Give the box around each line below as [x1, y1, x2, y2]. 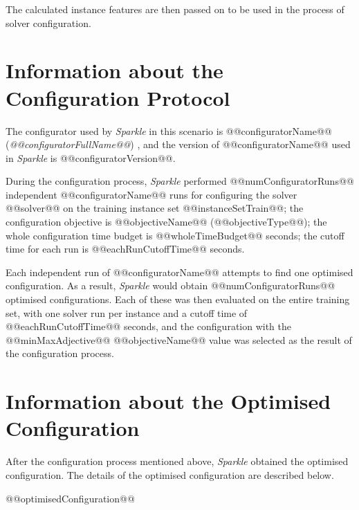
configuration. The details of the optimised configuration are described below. [6, 467, 334, 482]
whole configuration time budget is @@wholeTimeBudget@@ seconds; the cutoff [6, 228, 344, 242]
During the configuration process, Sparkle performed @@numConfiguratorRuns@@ [6, 174, 354, 188]
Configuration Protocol [6, 83, 230, 111]
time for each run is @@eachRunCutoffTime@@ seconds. [6, 242, 245, 256]
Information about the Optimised [6, 387, 331, 415]
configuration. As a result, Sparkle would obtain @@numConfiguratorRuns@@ [6, 278, 335, 293]
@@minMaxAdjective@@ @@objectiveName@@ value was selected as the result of [6, 332, 352, 347]
